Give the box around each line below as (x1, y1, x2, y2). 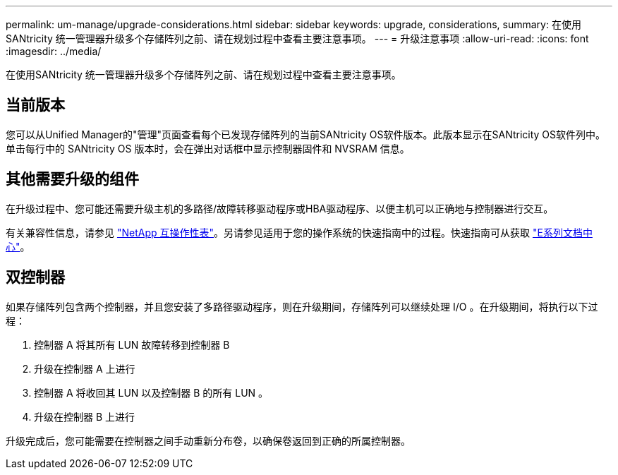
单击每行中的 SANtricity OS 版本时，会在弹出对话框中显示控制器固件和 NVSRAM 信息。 (6, 142, 410, 155)
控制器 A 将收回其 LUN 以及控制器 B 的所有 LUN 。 (34, 386, 269, 399)
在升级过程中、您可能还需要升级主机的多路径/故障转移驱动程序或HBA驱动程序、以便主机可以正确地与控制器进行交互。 (6, 202, 554, 215)
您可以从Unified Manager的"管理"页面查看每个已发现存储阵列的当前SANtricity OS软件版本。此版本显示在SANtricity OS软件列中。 (6, 128, 606, 140)
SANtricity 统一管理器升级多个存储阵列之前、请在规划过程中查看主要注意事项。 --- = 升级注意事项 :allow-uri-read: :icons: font (6, 32, 589, 44)
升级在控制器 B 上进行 (34, 410, 135, 423)
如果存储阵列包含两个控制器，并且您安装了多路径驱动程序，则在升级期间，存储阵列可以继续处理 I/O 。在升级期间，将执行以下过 (6, 300, 598, 313)
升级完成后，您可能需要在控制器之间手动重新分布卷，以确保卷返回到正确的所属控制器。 (6, 434, 411, 447)
